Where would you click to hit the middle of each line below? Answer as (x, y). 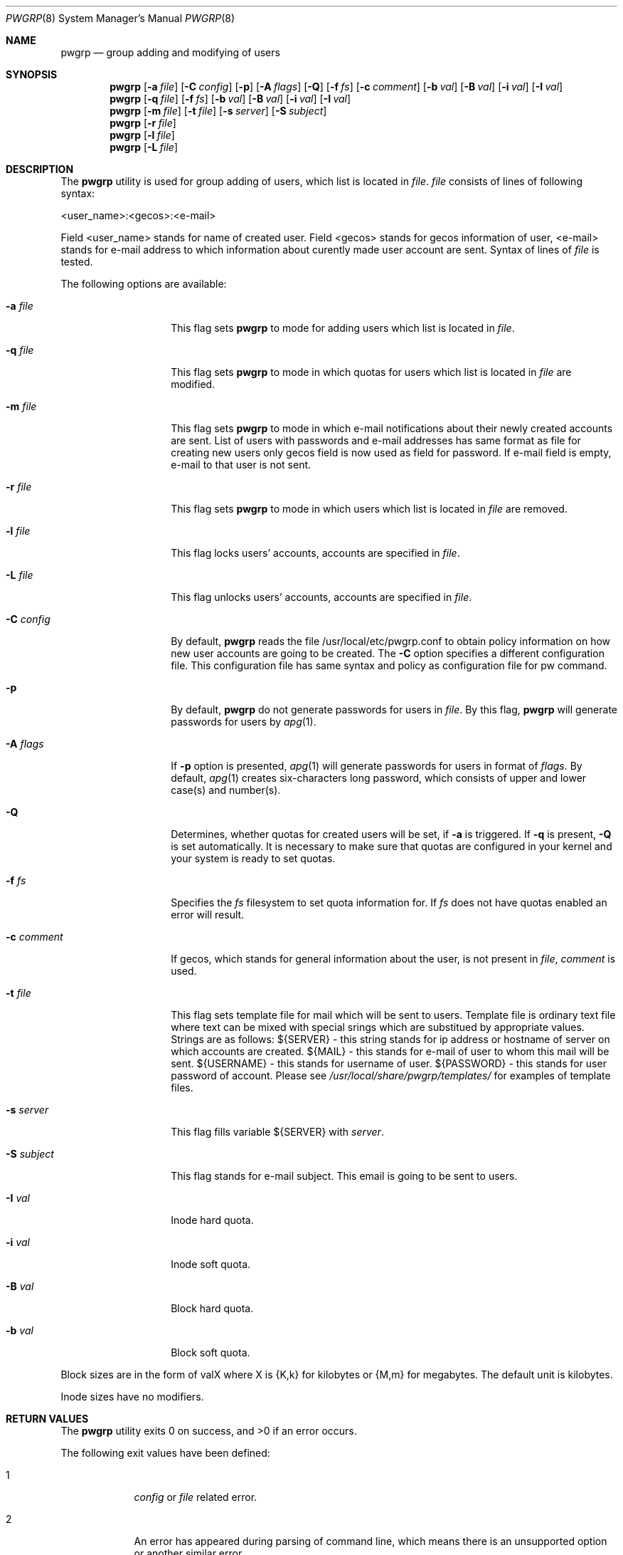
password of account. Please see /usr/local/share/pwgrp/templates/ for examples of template (391, 1075)
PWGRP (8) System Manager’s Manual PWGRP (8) (121, 18)
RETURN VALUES (47, 1419)
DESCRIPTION (40, 169)
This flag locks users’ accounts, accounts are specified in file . (315, 553)
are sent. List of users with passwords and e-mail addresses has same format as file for (376, 440)
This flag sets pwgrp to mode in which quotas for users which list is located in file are (371, 372)
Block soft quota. (211, 1352)
